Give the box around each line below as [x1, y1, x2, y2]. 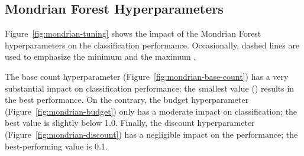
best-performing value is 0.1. [5, 139, 108, 152]
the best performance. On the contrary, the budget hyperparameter [5, 93, 249, 106]
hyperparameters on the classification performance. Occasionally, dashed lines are [5, 38, 300, 51]
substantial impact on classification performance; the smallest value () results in [5, 82, 295, 94]
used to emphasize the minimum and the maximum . [5, 50, 196, 63]
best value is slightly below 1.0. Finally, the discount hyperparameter [5, 116, 255, 129]
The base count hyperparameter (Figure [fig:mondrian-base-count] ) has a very [5, 70, 289, 82]
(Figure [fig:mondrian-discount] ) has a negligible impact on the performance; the [5, 128, 298, 140]
